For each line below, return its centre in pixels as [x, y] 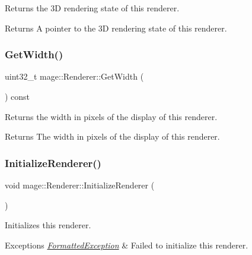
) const [17, 96]
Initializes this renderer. [48, 225]
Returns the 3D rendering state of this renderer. [92, 8]
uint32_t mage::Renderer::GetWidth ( [74, 76]
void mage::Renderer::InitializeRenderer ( [80, 185]
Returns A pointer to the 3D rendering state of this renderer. [116, 28]
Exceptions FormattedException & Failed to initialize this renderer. [127, 245]
